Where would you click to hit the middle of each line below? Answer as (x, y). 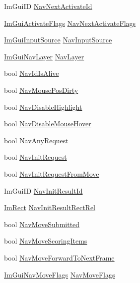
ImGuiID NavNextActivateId (48, 6)
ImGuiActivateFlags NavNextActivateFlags (70, 23)
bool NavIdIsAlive (32, 73)
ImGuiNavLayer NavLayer (44, 56)
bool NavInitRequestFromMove (52, 173)
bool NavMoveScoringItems (46, 241)
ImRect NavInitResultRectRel (50, 207)
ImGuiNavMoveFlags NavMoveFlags (60, 274)
